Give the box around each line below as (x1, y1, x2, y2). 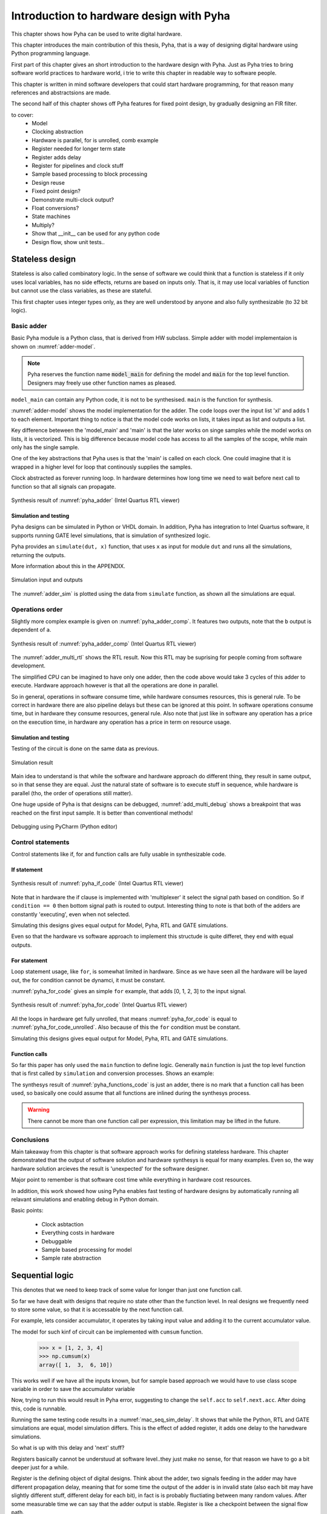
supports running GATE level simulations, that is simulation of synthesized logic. (11, 532, 211, 539)
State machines (31, 213, 71, 220)
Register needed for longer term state (31, 145, 126, 153)
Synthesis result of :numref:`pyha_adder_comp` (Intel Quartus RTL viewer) (11, 640, 197, 647)
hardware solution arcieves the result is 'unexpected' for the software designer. (11, 1165, 210, 1172)
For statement (11, 957, 48, 964)
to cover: (11, 111, 33, 118)
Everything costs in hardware (41, 1229, 115, 1237)
